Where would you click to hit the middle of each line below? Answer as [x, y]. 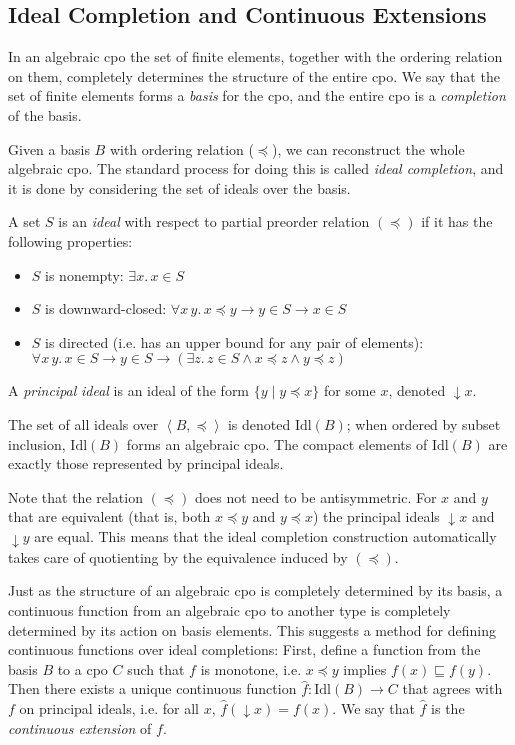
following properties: [70, 240]
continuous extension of [80, 727]
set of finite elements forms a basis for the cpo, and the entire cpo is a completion [257, 95]
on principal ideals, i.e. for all [109, 707]
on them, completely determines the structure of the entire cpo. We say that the [254, 75]
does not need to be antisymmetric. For [315, 496]
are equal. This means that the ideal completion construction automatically [265, 535]
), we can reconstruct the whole [368, 148]
